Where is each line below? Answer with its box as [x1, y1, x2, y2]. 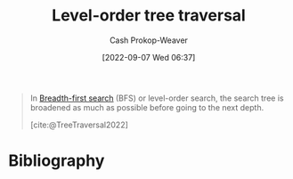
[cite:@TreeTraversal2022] [29, 119, 128, 130]
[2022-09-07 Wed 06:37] [102, 52, 196, 62]
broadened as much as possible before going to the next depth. [29, 102, 265, 112]
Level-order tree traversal [52, 5, 246, 26]
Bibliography [8, 151, 105, 171]
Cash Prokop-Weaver [109, 35, 189, 45]
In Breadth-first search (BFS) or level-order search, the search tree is [29, 93, 284, 103]
